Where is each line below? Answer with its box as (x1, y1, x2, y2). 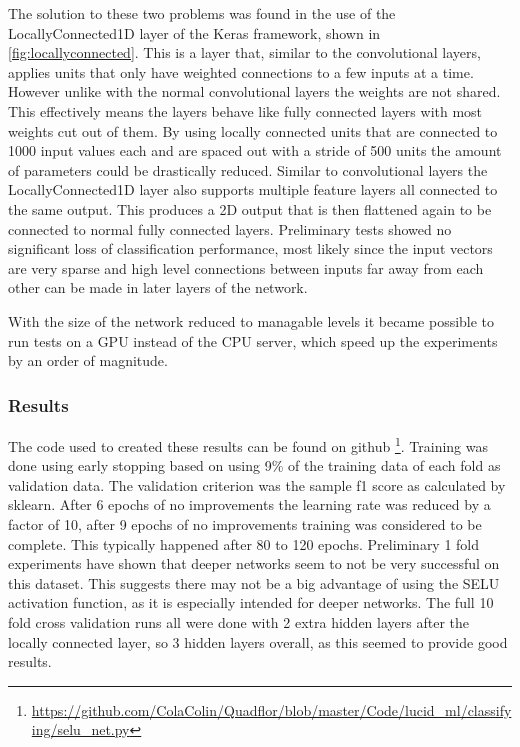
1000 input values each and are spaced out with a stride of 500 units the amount (8, 140, 502, 161)
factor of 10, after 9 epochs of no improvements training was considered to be (8, 513, 482, 534)
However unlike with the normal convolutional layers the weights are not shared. (8, 81, 501, 102)
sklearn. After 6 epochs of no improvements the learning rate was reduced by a (8, 494, 491, 515)
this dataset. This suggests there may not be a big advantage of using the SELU (8, 572, 500, 593)
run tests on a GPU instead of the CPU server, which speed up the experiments (8, 330, 498, 351)
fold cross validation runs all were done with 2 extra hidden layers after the (8, 611, 469, 632)
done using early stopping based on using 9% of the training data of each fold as (8, 455, 501, 476)
